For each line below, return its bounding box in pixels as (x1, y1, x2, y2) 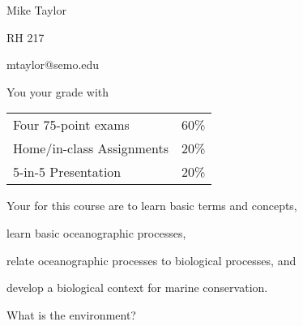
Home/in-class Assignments (13, 139, 169, 158)
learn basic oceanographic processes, (6, 224, 186, 241)
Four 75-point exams (13, 115, 130, 135)
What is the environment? (6, 306, 136, 323)
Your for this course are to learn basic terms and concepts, (6, 197, 297, 214)
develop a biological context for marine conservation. (6, 279, 268, 296)
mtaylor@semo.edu (6, 56, 100, 73)
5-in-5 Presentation (13, 162, 122, 182)
